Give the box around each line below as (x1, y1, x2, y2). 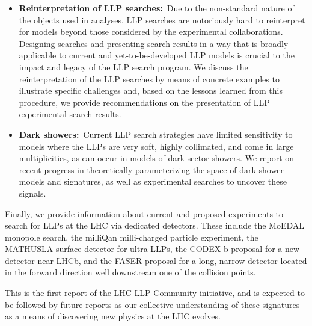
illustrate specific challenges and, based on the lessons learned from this (19, 84, 283, 97)
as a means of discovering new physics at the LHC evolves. (5, 310, 221, 322)
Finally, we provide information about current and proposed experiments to (5, 207, 284, 220)
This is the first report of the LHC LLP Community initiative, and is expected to (5, 286, 305, 299)
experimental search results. (19, 108, 121, 120)
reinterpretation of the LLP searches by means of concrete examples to (19, 72, 280, 85)
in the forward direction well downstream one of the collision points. (5, 266, 256, 278)
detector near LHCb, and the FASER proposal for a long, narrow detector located (5, 254, 307, 266)
